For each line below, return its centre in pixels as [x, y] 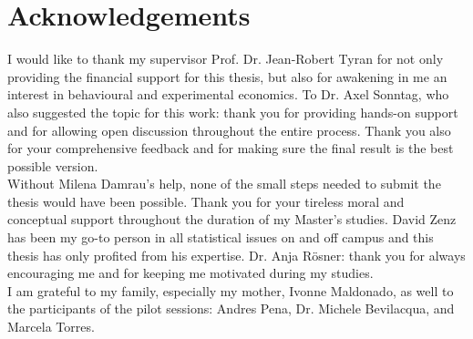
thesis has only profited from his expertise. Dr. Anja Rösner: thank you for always [236, 255]
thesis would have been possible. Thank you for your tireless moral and [206, 201]
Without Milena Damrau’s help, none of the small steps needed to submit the [224, 184]
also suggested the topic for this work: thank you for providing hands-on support [233, 112]
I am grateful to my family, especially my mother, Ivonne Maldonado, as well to [231, 290]
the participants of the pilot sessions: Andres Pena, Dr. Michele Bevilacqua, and [231, 308]
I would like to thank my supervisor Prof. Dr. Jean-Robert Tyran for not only [226, 59]
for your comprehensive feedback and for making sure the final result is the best [231, 148]
